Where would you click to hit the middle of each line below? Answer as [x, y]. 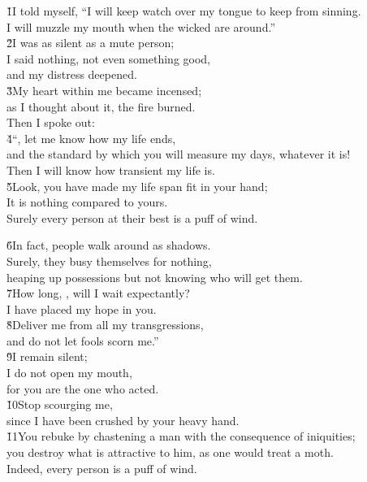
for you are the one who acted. [83, 388]
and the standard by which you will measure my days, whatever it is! [179, 154]
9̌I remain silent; [47, 356]
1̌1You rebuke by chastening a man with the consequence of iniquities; [181, 436]
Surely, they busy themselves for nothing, [109, 261]
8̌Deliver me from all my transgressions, [105, 325]
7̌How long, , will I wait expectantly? [98, 293]
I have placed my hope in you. [82, 308]
